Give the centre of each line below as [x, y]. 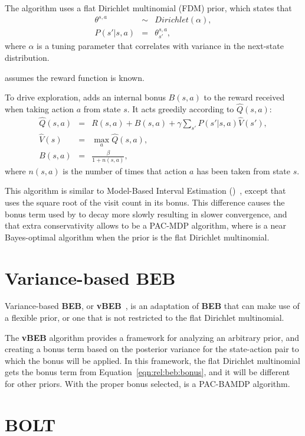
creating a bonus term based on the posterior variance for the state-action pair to [152, 349]
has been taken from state [244, 170]
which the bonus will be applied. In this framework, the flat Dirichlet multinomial [153, 360]
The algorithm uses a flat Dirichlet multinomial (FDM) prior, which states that [148, 8]
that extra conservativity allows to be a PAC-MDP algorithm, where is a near [145, 225]
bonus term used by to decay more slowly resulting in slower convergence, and [146, 214]
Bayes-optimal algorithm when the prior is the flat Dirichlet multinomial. [137, 237]
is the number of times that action [125, 170]
